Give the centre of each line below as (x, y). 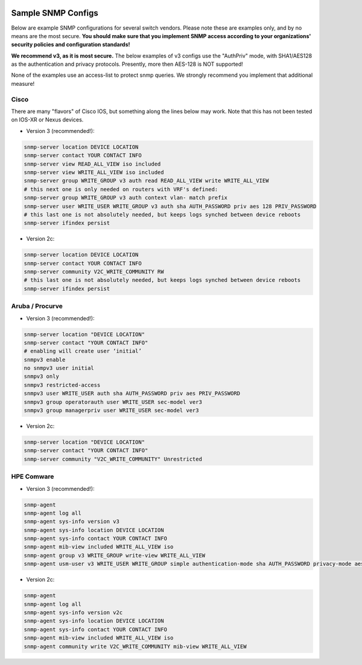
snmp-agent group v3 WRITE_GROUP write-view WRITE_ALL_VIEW (115, 555)
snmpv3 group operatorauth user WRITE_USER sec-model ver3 (113, 402)
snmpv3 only (42, 377)
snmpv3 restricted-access (62, 385)
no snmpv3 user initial (59, 368)
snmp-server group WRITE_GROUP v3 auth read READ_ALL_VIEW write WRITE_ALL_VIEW (146, 181)
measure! (23, 83)
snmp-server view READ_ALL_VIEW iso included (92, 164)
